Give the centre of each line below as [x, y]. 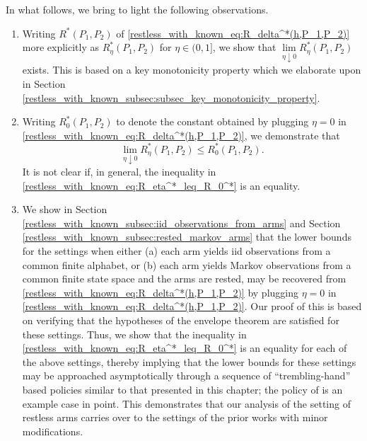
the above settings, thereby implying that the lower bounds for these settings [189, 361]
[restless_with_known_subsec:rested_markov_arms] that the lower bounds [187, 237]
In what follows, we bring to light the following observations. [137, 9]
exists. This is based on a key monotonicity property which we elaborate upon [192, 70]
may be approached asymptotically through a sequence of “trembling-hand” [186, 376]
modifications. [53, 431]
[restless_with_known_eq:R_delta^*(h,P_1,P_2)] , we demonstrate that [181, 135]
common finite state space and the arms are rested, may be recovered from [184, 279]
